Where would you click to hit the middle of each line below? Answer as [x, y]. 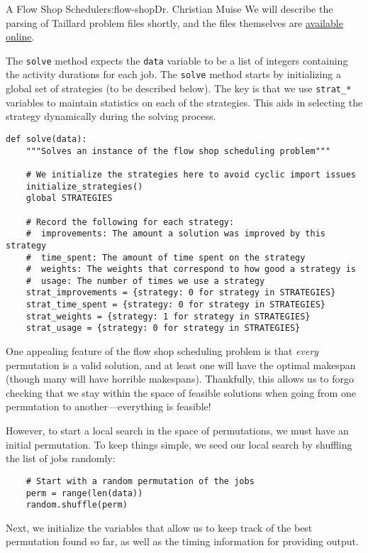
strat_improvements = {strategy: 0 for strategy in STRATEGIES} [181, 293]
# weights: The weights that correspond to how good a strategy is [191, 269]
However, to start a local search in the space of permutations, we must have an [177, 431]
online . [20, 37]
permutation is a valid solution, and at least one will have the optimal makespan [181, 365]
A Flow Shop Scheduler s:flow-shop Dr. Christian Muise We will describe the [169, 9]
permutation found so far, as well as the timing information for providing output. [182, 541]
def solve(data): [46, 139]
